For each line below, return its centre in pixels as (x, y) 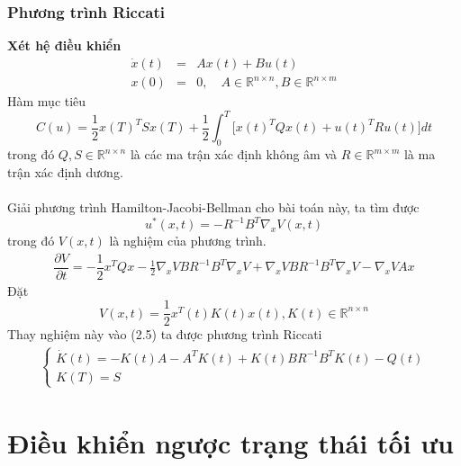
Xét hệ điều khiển (64, 45)
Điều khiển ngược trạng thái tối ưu (230, 443)
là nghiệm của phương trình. (188, 241)
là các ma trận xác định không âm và (234, 154)
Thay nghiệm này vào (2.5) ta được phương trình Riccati (165, 334)
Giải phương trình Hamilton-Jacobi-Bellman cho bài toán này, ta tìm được (213, 207)
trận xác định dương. (65, 171)
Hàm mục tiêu (47, 101)
